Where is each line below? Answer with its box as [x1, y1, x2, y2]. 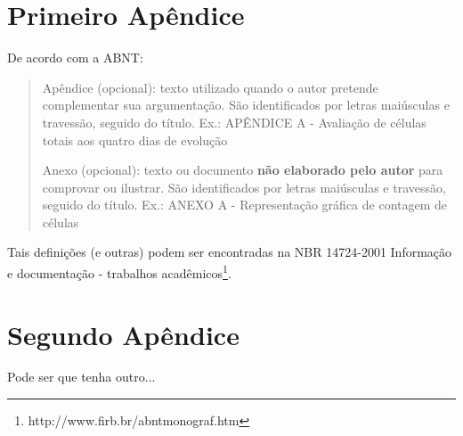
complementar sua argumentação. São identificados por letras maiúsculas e [42, 95, 450, 114]
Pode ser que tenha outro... [7, 367, 156, 386]
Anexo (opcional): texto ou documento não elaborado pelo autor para [42, 160, 443, 179]
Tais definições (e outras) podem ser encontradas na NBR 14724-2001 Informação [7, 243, 452, 261]
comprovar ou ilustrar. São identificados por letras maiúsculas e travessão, [42, 177, 446, 196]
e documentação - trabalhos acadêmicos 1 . [7, 261, 231, 282]
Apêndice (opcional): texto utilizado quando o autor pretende [42, 78, 378, 96]
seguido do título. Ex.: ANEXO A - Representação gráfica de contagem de [42, 195, 448, 214]
